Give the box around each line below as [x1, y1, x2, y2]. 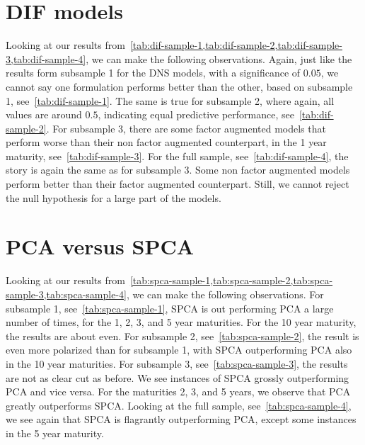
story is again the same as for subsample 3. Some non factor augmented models [6, 162, 350, 177]
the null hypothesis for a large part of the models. [6, 190, 221, 205]
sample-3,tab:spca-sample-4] [6, 286, 127, 301]
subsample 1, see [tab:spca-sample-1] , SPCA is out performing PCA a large [6, 300, 334, 315]
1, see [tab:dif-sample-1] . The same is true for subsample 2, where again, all [6, 93, 335, 108]
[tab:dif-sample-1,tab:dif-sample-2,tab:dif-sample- [129, 38, 342, 52]
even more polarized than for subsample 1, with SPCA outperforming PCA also [6, 342, 352, 357]
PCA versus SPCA [6, 232, 195, 261]
